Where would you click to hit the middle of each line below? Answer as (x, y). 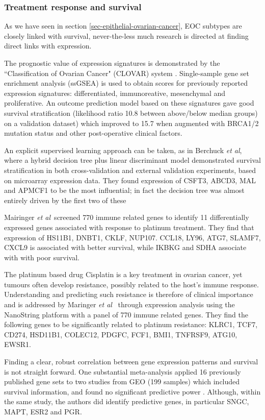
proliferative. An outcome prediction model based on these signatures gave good (129, 103)
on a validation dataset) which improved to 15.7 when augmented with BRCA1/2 (131, 123)
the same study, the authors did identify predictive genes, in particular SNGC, (127, 401)
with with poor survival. (42, 257)
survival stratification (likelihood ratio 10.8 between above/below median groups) (131, 113)
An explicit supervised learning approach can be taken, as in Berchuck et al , (123, 150)
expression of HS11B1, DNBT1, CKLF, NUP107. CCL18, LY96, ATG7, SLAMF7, (132, 237)
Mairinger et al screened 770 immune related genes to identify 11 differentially (127, 217)
